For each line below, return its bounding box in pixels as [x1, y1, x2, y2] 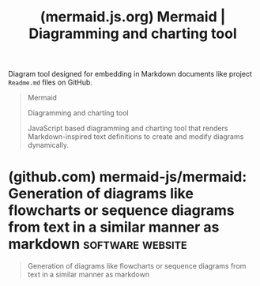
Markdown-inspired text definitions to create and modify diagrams [27, 132, 244, 141]
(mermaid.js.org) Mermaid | [40, 8, 226, 26]
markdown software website [8, 235, 187, 253]
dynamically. [27, 141, 70, 150]
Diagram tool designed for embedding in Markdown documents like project [8, 70, 253, 79]
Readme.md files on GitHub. [8, 77, 93, 87]
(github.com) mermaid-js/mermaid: [8, 168, 247, 186]
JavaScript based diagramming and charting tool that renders [27, 123, 228, 134]
